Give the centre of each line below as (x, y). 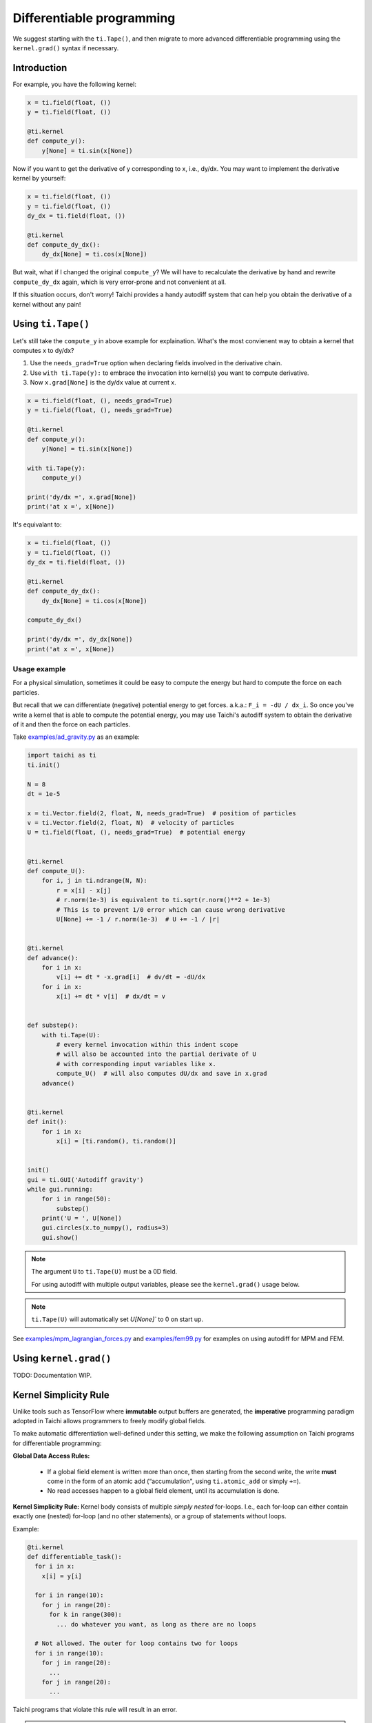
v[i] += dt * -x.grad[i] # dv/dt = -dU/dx (131, 977)
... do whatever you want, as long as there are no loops (156, 1624)
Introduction (40, 68)
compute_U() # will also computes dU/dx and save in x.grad (162, 1074)
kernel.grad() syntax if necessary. (66, 48)
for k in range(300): (85, 1615)
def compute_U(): (56, 871)
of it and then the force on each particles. (72, 724)
